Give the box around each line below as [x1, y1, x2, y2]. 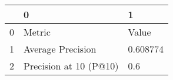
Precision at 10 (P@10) [24, 59, 119, 72]
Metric [24, 25, 51, 39]
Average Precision [24, 42, 97, 55]
